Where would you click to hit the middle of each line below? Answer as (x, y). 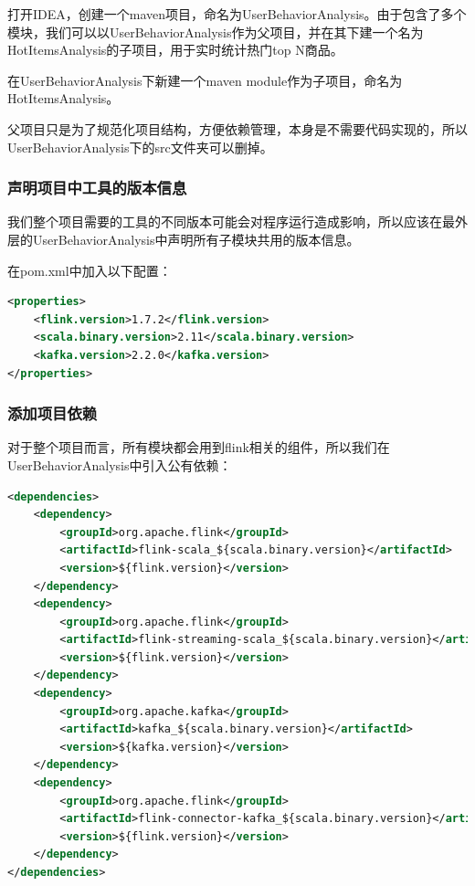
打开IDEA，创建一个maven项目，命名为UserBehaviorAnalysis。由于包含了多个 (237, 14)
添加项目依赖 (53, 413)
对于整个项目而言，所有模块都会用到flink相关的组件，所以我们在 (199, 447)
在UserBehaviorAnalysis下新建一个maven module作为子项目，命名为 (205, 80)
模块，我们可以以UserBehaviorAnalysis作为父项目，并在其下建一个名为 (216, 32)
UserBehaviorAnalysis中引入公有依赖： (120, 464)
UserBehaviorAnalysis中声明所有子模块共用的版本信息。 (196, 239)
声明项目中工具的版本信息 (97, 188)
